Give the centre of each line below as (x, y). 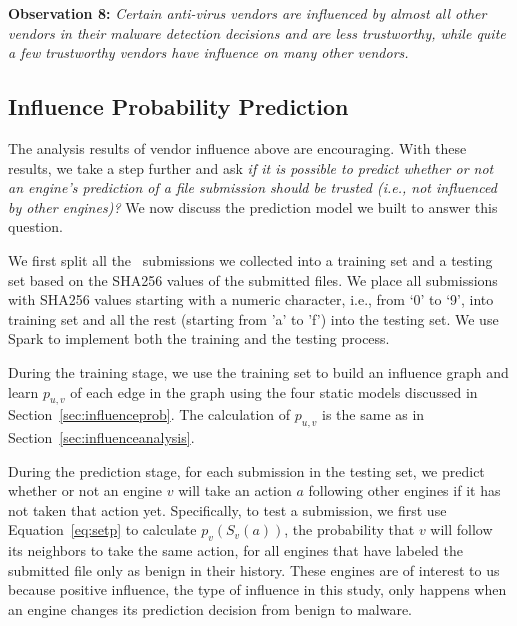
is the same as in (373, 414)
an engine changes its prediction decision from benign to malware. (210, 609)
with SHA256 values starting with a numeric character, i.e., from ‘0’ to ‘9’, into (251, 299)
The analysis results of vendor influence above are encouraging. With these (237, 147)
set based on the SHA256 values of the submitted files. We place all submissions (253, 279)
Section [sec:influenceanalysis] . (101, 437)
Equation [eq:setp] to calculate (102, 529)
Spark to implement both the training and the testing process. (199, 338)
